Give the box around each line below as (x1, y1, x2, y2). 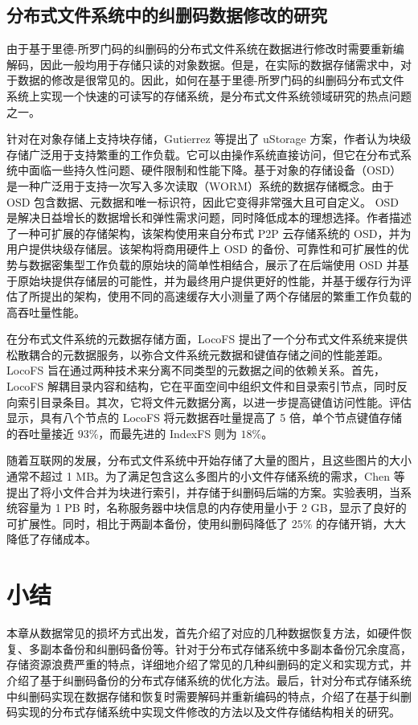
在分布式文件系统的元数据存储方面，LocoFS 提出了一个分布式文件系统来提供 (6, 330, 408, 347)
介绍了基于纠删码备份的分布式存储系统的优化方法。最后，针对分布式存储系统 (6, 671, 412, 688)
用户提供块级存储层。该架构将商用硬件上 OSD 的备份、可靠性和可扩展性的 (6, 240, 398, 257)
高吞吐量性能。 (6, 303, 85, 320)
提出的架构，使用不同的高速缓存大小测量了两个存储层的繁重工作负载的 (39, 288, 412, 305)
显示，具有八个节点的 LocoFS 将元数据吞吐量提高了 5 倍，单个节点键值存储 (6, 409, 402, 426)
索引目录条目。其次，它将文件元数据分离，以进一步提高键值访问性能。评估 (17, 393, 412, 410)
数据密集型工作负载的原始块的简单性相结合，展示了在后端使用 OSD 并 (28, 256, 398, 272)
